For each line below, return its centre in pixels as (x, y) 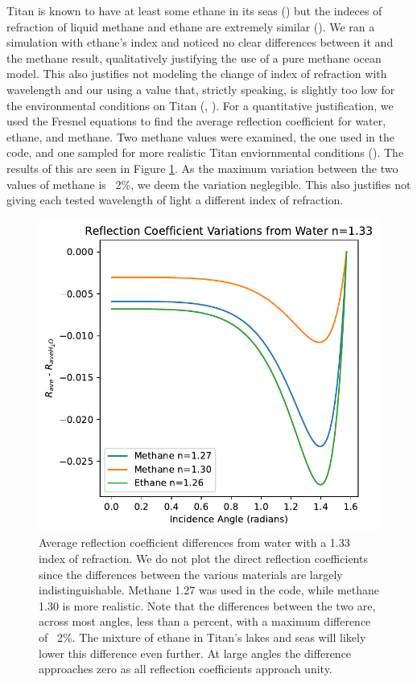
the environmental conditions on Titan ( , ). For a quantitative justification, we (200, 105)
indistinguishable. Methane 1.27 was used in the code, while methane (209, 590)
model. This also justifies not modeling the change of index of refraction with (197, 74)
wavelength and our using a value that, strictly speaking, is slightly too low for (201, 89)
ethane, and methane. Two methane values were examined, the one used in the (200, 136)
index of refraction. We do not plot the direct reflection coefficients (203, 559)
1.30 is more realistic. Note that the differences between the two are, (207, 605)
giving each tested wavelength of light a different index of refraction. (175, 200)
